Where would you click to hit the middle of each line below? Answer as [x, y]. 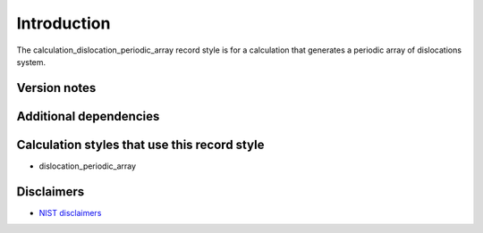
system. [31, 62]
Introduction [64, 23]
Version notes [56, 88]
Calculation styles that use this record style [140, 144]
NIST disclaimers [70, 212]
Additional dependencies [88, 116]
